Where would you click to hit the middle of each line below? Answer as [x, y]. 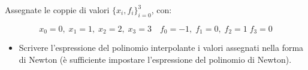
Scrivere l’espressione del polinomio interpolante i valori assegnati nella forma [161, 48]
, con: [161, 10]
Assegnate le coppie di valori [57, 10]
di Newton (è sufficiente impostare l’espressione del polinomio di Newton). [155, 59]
